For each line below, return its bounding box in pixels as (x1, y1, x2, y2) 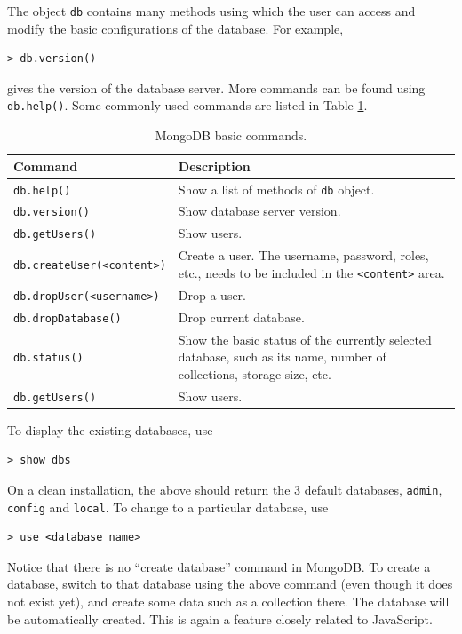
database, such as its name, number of (178, 347, 386, 366)
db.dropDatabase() (13, 312, 122, 325)
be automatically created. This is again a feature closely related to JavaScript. (7, 609, 433, 628)
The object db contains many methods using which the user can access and (7, 2, 416, 20)
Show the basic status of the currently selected (178, 329, 432, 348)
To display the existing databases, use (7, 420, 213, 439)
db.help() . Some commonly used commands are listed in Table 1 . (7, 96, 368, 115)
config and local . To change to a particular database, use (7, 497, 329, 516)
